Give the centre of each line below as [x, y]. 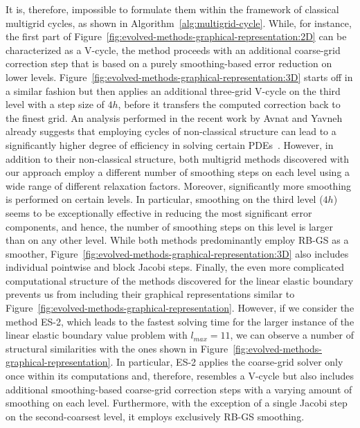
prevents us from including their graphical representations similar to [150, 294]
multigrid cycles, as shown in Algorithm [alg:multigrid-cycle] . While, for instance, [179, 23]
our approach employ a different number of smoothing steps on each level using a [178, 172]
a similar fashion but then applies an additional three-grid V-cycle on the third [173, 90]
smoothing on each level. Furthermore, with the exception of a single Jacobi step [177, 403]
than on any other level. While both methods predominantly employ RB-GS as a [177, 240]
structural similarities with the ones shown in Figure [117, 348]
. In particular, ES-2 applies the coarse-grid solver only [227, 362]
